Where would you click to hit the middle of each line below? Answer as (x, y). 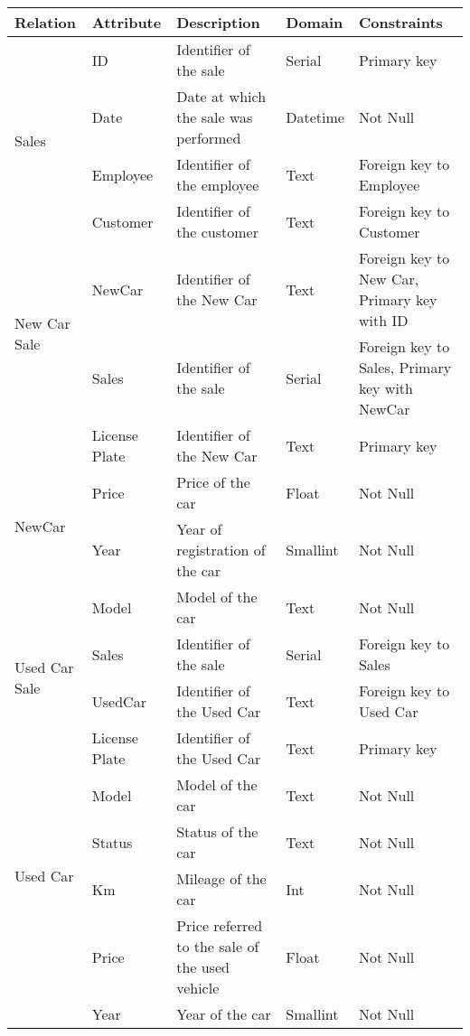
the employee (218, 185)
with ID (383, 320)
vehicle (198, 988)
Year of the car (224, 1014)
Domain (315, 22)
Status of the (217, 831)
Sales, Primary (405, 367)
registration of (221, 550)
